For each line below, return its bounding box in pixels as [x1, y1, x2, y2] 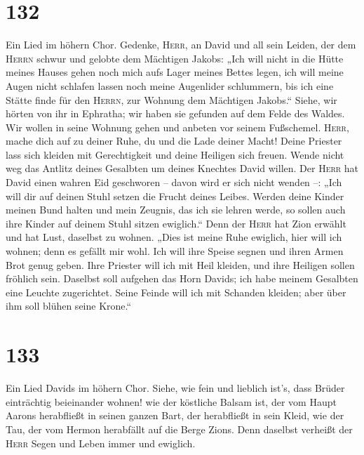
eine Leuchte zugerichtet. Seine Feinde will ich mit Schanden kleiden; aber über [6, 284, 346, 299]
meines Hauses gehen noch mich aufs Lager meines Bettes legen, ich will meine [6, 65, 344, 79]
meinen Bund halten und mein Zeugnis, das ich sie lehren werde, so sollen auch [6, 202, 346, 217]
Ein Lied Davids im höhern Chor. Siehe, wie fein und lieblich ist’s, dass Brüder [6, 381, 345, 395]
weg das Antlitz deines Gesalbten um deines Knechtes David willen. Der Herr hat [6, 161, 359, 176]
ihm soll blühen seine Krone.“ [6, 298, 132, 313]
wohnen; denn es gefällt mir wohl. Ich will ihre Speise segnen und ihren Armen [6, 244, 344, 258]
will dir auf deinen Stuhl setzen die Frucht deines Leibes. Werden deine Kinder [6, 188, 344, 203]
